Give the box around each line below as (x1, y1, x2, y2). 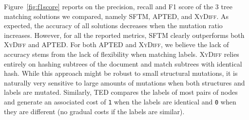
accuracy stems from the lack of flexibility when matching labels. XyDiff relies (4, 49, 239, 59)
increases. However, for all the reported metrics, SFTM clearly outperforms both (4, 30, 245, 40)
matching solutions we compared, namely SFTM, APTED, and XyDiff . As (4, 11, 229, 21)
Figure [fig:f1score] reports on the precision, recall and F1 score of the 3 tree (4, 1, 232, 11)
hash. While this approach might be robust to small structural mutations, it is (4, 68, 238, 78)
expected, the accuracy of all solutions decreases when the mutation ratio (4, 20, 223, 31)
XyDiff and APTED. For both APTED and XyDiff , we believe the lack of (4, 39, 229, 50)
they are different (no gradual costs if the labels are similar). (4, 106, 185, 116)
